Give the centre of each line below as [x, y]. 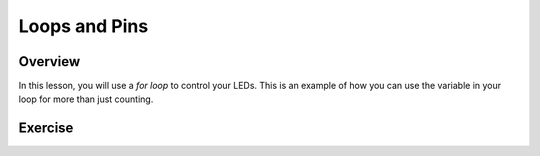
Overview [49, 61]
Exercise [46, 128]
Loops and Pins [83, 26]
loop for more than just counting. [86, 99]
